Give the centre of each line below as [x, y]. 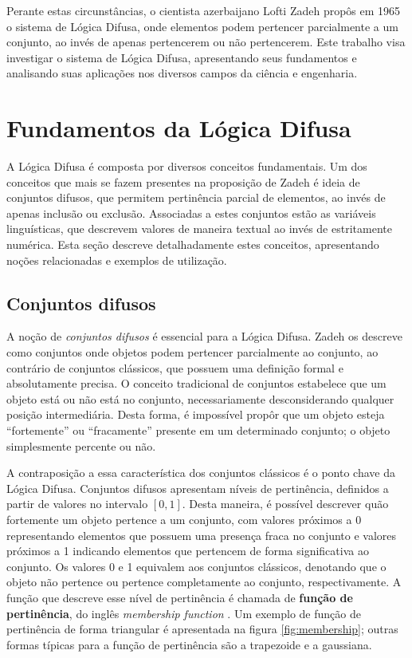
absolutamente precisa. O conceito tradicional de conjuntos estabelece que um [196, 383]
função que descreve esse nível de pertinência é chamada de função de [180, 597]
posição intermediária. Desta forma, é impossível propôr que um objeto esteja [196, 414]
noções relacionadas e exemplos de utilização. [117, 260]
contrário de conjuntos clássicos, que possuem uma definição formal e [175, 367]
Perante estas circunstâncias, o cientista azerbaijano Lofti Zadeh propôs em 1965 [204, 10]
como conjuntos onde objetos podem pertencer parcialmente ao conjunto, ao [192, 352]
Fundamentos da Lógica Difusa [179, 128]
